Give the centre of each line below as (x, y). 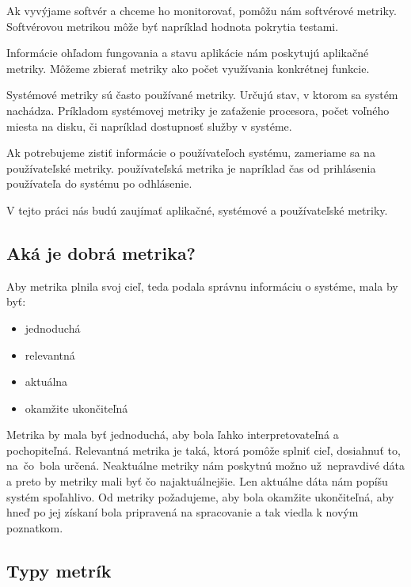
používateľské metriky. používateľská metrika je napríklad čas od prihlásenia (191, 168)
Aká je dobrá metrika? (101, 252)
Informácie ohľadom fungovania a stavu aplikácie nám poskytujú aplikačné (188, 53)
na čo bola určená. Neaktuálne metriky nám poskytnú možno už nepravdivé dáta (206, 465)
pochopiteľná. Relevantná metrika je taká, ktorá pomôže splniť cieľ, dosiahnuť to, (204, 450)
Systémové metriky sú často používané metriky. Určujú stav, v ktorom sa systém (202, 95)
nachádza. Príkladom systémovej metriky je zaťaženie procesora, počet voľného (198, 110)
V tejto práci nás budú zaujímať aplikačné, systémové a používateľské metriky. (197, 210)
